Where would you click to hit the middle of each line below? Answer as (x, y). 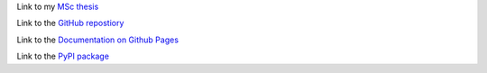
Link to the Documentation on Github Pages (98, 40)
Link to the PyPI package (63, 56)
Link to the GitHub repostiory (70, 23)
